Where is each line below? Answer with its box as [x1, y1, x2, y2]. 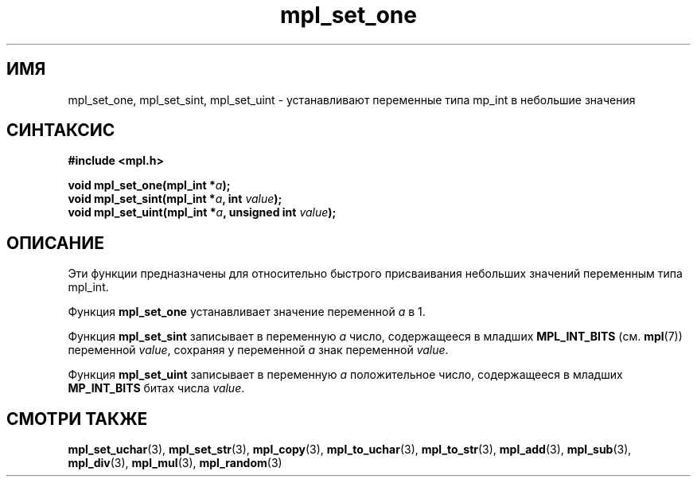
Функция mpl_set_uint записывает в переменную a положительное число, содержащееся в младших [68, 368, 623, 382]
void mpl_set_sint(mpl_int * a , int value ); [68, 192, 282, 206]
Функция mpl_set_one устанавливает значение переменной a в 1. [68, 305, 426, 319]
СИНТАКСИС [6, 120, 115, 141]
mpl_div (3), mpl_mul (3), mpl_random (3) [68, 456, 282, 470]
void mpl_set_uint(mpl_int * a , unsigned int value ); [68, 205, 337, 220]
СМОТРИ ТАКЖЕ [6, 408, 148, 429]
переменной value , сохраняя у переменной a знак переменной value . [68, 343, 449, 357]
